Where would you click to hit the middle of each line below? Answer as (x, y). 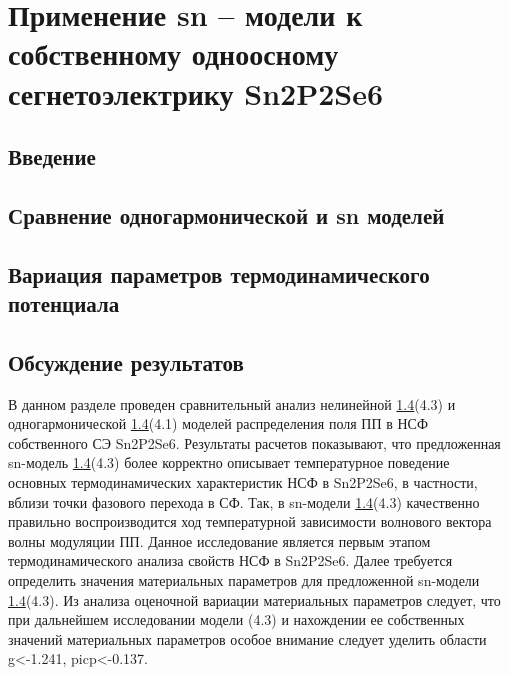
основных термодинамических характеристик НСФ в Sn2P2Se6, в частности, (243, 482)
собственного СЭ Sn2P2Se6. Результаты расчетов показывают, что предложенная (254, 442)
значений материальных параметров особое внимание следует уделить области (247, 638)
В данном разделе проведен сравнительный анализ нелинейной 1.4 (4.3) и (232, 403)
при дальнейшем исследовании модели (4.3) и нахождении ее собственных (236, 619)
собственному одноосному (173, 53)
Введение (52, 156)
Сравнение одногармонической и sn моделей (226, 214)
